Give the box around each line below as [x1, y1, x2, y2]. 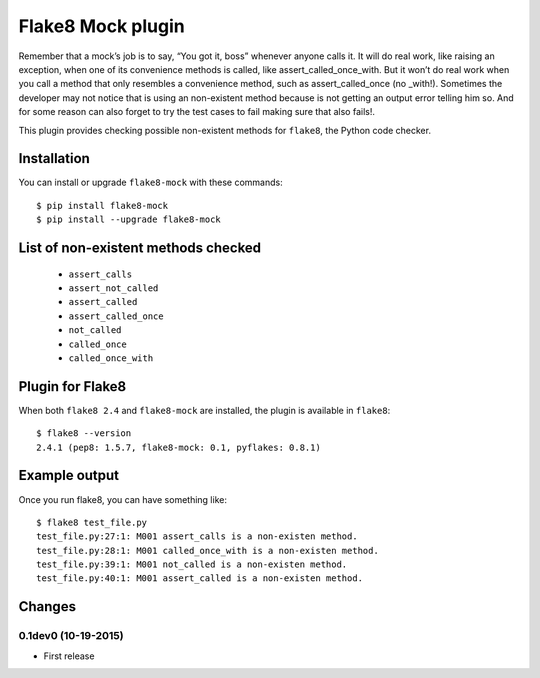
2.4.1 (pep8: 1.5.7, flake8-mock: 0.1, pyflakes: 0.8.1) [36, 441, 322, 453]
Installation [18, 150, 90, 167]
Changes [18, 598, 77, 615]
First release [43, 650, 95, 662]
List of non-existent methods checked [18, 240, 262, 256]
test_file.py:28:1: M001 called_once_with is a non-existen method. [36, 545, 379, 556]
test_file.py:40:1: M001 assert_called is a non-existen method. [36, 573, 364, 584]
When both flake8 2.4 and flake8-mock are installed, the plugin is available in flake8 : [18, 404, 391, 416]
